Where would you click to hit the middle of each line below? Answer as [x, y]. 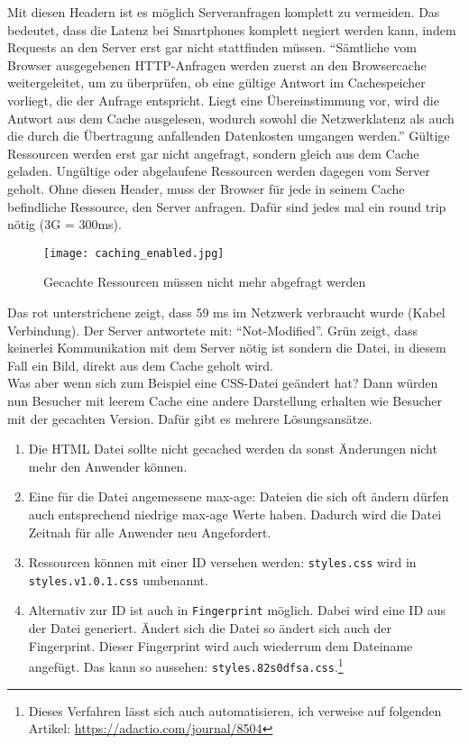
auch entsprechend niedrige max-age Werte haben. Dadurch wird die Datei [235, 514]
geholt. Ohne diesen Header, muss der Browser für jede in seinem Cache [206, 188]
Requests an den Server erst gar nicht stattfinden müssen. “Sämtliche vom [212, 47]
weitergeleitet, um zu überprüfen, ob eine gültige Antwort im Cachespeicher [216, 83]
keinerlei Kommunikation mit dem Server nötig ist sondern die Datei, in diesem [227, 348]
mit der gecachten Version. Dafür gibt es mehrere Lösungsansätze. [190, 418]
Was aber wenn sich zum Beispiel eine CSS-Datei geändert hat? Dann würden [223, 383]
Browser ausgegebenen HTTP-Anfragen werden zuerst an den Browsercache [217, 64]
